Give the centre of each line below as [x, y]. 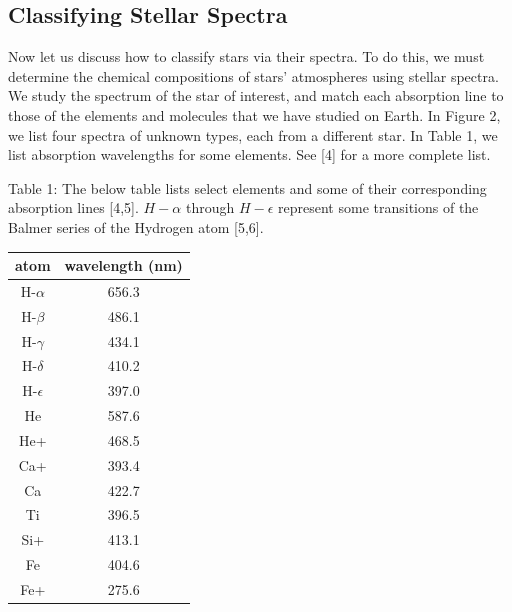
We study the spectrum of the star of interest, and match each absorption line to [256, 95]
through [210, 207]
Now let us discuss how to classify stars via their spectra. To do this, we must [246, 56]
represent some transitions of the [378, 207]
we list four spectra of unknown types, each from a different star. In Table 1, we [253, 134]
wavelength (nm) [123, 265]
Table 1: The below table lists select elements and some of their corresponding [247, 187]
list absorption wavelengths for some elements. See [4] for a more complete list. [249, 154]
